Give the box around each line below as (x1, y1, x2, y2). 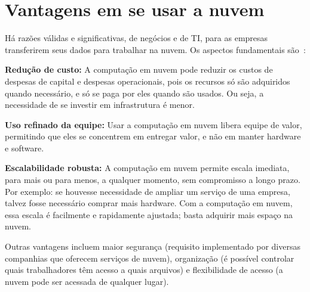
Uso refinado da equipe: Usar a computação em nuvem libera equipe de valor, (5, 118, 302, 131)
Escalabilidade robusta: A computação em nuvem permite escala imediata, (5, 161, 290, 174)
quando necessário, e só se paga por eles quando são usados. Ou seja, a (5, 86, 264, 99)
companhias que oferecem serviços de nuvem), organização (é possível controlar (5, 251, 294, 264)
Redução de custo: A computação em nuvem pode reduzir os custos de (5, 63, 273, 76)
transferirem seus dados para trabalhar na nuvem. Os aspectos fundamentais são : (5, 43, 306, 55)
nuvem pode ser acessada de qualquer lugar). (5, 275, 169, 287)
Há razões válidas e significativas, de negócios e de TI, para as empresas (5, 32, 268, 44)
